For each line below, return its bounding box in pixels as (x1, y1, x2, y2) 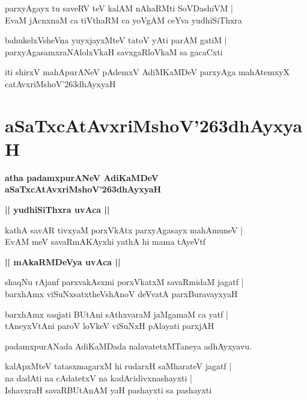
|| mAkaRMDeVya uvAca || (5, 255, 121, 268)
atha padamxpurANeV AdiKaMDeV (5, 171, 159, 183)
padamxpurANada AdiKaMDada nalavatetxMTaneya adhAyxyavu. (5, 339, 252, 352)
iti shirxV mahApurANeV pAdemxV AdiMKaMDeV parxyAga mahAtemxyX (5, 66, 290, 78)
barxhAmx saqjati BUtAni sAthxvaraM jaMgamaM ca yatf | (5, 307, 228, 320)
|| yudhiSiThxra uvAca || (5, 203, 110, 216)
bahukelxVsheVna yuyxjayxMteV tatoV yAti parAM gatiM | (5, 34, 227, 46)
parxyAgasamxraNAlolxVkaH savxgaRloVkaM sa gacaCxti (5, 45, 223, 58)
